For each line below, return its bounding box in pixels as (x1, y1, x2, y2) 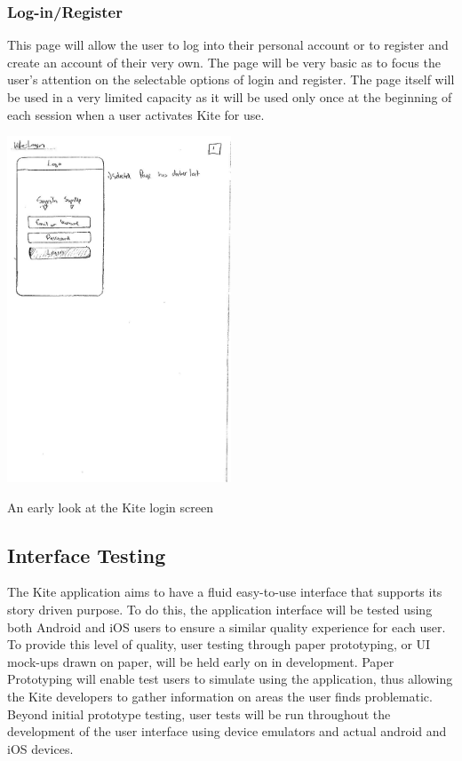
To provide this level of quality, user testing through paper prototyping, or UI (7, 635, 431, 654)
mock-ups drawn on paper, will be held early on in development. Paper (7, 652, 394, 670)
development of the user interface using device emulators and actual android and (7, 722, 447, 741)
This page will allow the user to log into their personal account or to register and (7, 36, 449, 54)
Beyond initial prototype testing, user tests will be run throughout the (7, 704, 391, 723)
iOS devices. (7, 739, 74, 757)
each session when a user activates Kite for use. (7, 105, 265, 123)
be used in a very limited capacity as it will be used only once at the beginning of (7, 88, 452, 106)
